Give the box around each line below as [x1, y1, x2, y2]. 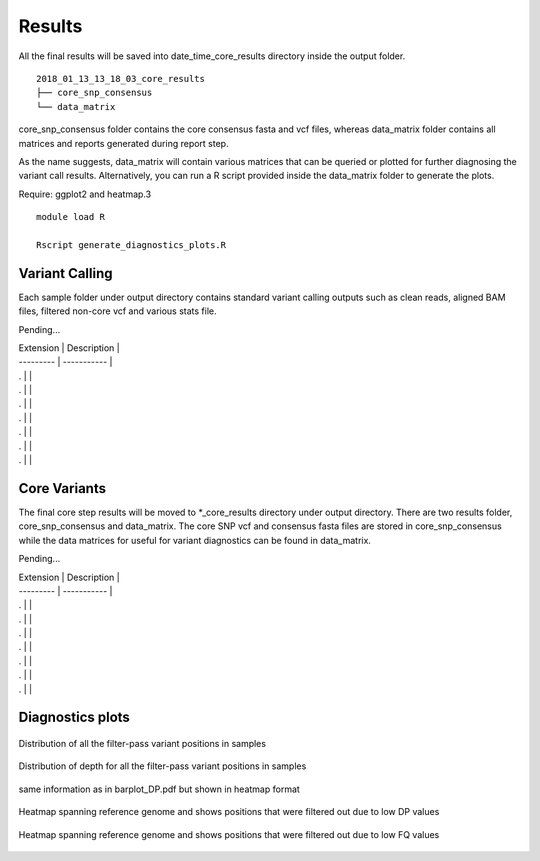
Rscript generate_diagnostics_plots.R [36, 239, 227, 250]
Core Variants [18, 480, 107, 497]
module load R [36, 211, 105, 223]
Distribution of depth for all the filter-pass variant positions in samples [18, 760, 307, 772]
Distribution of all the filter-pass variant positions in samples [18, 738, 267, 750]
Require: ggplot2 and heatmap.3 [18, 188, 152, 200]
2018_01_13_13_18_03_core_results [36, 73, 205, 84]
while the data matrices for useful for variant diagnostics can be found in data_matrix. [18, 534, 372, 546]
